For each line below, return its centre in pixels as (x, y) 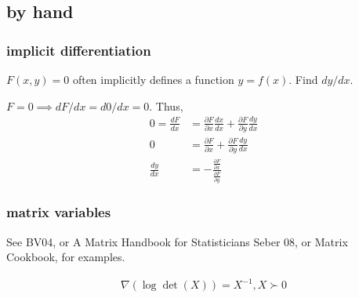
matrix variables (59, 212)
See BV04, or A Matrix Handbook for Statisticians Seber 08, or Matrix (177, 241)
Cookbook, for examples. (66, 257)
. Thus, (166, 105)
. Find (303, 79)
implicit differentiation (79, 50)
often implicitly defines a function (153, 79)
